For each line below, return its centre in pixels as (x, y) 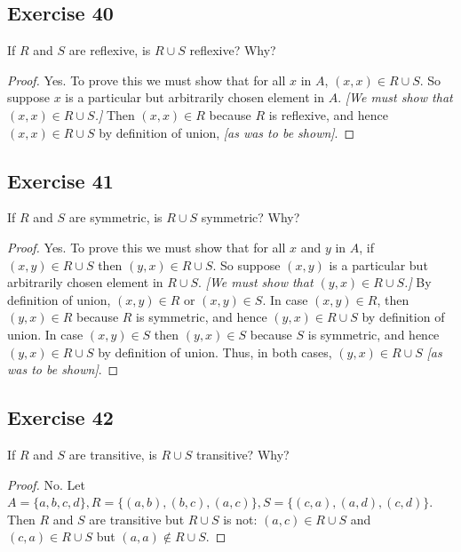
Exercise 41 (60, 180)
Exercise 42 (60, 417)
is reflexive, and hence (328, 114)
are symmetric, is (115, 217)
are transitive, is (113, 454)
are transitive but (137, 519)
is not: (240, 519)
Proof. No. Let (47, 484)
